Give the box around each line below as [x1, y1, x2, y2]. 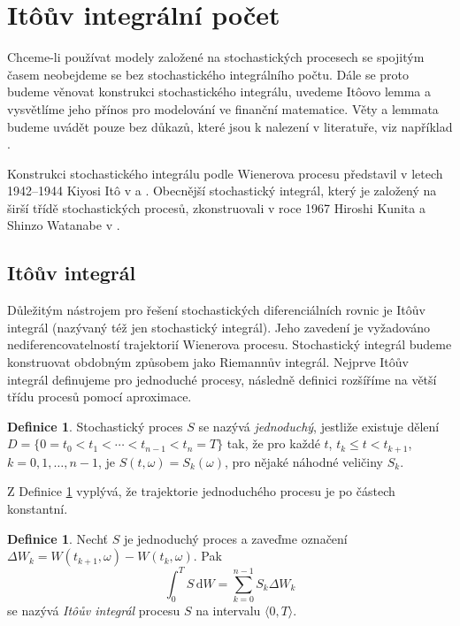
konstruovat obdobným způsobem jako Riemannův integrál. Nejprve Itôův [7, 353, 409, 371]
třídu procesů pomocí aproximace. [7, 387, 192, 406]
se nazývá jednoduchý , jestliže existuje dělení [198, 416, 440, 435]
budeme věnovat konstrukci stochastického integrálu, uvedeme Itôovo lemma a [7, 82, 431, 101]
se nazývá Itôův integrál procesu [7, 601, 180, 620]
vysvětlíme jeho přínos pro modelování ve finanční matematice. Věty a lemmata [7, 99, 439, 118]
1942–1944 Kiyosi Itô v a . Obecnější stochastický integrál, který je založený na [7, 181, 437, 200]
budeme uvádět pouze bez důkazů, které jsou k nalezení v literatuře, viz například [7, 117, 453, 135]
